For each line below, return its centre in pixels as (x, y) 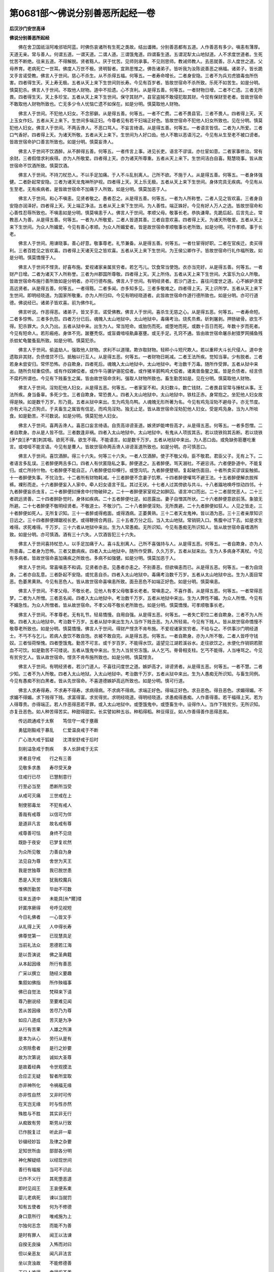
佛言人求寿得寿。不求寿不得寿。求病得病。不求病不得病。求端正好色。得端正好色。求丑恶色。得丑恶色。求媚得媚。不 (140, 690)
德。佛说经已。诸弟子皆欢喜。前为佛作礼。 (54, 302)
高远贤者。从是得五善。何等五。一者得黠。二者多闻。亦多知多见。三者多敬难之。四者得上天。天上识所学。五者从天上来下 (136, 288)
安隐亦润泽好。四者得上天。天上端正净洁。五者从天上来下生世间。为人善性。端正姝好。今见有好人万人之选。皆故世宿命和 (136, 206)
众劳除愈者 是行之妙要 (45, 1048)
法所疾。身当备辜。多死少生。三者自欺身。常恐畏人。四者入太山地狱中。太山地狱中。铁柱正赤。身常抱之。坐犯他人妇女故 (136, 395)
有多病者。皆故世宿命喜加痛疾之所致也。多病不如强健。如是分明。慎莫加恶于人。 (94, 558)
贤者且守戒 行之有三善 (45, 758)
